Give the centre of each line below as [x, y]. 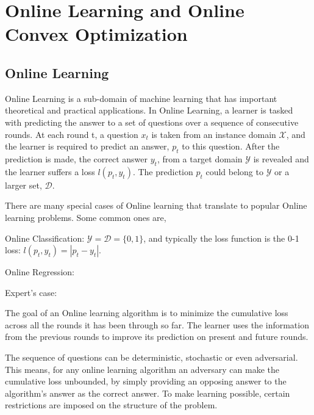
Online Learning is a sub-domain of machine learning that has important [141, 98]
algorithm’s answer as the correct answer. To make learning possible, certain [148, 393]
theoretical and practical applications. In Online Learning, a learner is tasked [149, 110]
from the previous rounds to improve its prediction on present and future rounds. [157, 337]
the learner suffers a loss [50, 171]
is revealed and [281, 158]
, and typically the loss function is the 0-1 [221, 238]
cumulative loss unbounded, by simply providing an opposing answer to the [146, 381]
